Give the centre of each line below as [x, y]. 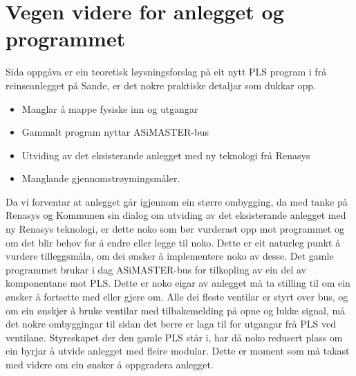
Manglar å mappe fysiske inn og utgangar [110, 108]
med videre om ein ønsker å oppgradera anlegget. [110, 364]
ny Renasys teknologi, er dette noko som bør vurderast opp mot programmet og [175, 229]
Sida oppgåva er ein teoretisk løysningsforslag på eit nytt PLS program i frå [166, 72]
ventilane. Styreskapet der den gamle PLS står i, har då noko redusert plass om [174, 337]
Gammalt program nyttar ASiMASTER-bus [115, 132]
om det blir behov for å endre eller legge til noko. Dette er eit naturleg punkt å [173, 242]
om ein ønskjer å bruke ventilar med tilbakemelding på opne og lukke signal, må [176, 310]
